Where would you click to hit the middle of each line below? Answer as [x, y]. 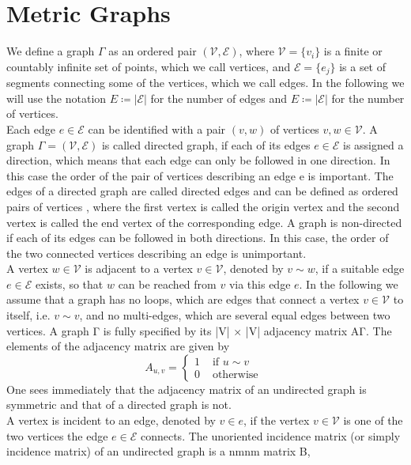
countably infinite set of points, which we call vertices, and [149, 66]
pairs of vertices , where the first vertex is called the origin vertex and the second [203, 206]
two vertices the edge [57, 435]
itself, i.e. [28, 315]
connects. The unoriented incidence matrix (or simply [270, 435]
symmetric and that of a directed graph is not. [119, 405]
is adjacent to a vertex [139, 268]
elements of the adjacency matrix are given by [118, 346]
